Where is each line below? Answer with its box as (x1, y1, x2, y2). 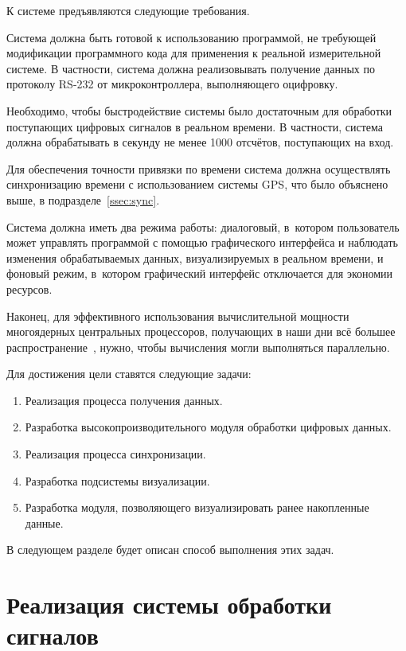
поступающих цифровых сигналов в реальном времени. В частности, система (6, 118, 383, 134)
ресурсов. (6, 280, 53, 297)
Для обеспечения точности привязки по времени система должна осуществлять (6, 160, 391, 177)
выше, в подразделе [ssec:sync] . (6, 191, 160, 208)
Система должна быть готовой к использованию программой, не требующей (6, 29, 377, 45)
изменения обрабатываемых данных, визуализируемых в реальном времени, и (6, 249, 384, 266)
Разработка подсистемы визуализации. (25, 472, 210, 489)
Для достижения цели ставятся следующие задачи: (6, 365, 252, 382)
